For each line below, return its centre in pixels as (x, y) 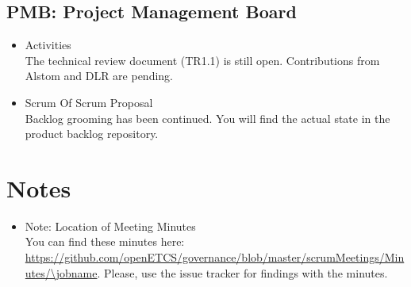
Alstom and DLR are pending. (99, 76)
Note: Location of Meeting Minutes (110, 226)
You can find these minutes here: (105, 241)
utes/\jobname (61, 272)
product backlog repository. (92, 134)
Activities (48, 45)
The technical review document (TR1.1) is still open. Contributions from (202, 60)
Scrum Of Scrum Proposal (89, 102)
